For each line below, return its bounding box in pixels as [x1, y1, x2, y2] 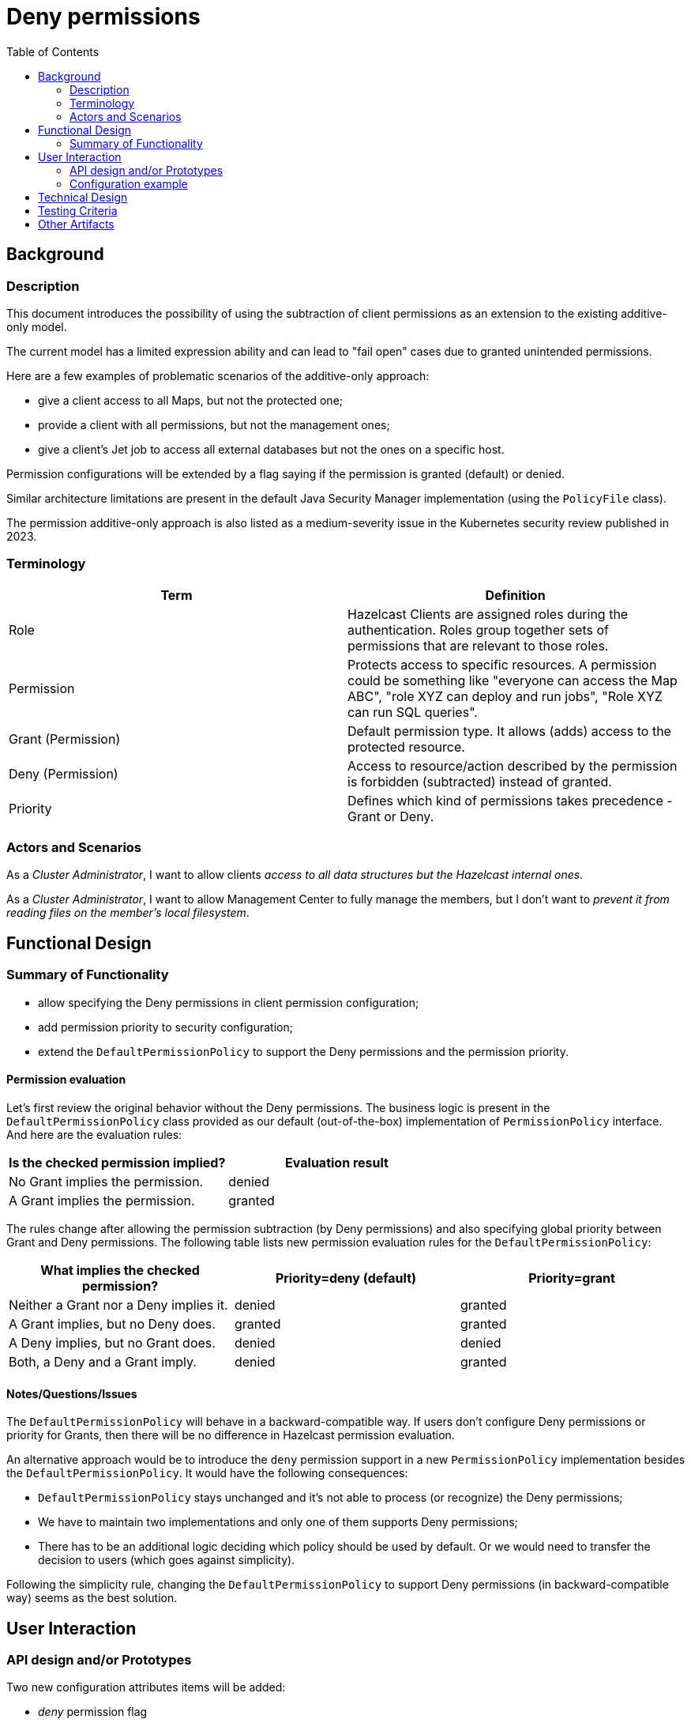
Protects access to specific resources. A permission [347, 656, 657, 673]
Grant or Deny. [347, 808, 434, 824]
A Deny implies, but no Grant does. [9, 1334, 216, 1351]
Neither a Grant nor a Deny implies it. [9, 1296, 228, 1313]
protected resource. [347, 738, 465, 755]
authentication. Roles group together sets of [347, 621, 609, 638]
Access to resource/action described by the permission [347, 757, 678, 774]
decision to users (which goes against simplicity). [38, 1553, 295, 1567]
